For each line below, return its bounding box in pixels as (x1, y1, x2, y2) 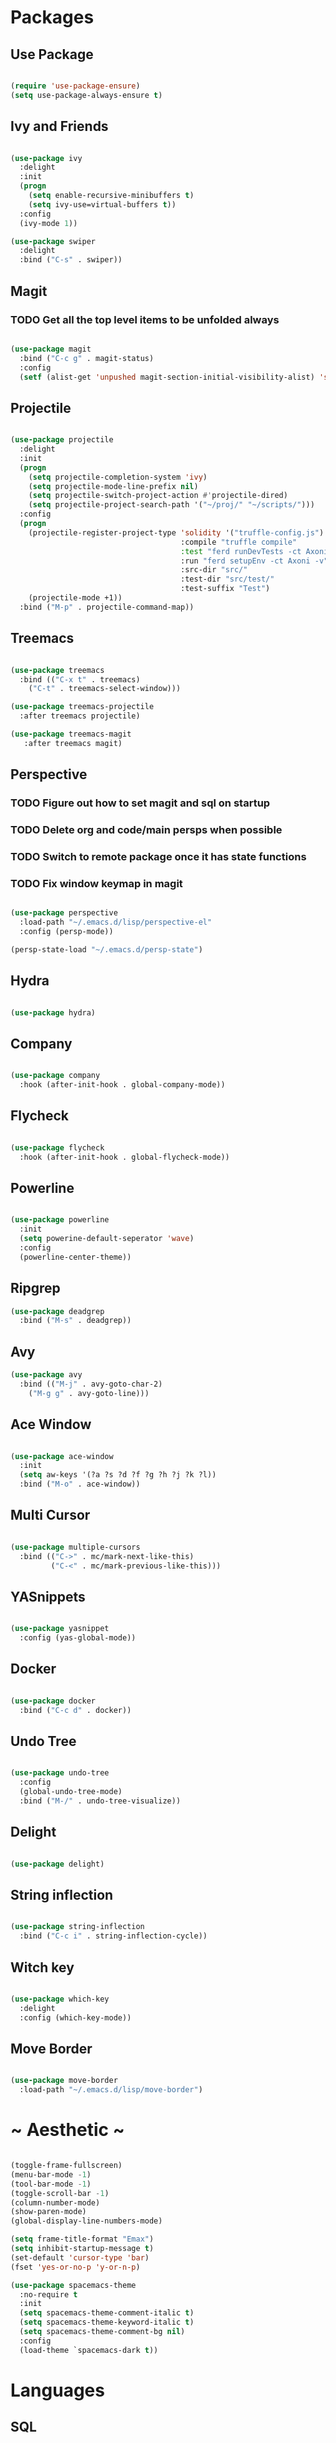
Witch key (10, 1959, 75, 1976)
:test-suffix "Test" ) (180, 584, 271, 594)
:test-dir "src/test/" (180, 574, 275, 585)
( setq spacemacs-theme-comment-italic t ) (19, 2308, 195, 2318)
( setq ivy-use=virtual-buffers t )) (28, 199, 177, 210)
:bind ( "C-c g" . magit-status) (19, 353, 155, 363)
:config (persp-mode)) (19, 926, 114, 936)
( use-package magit (10, 344, 92, 354)
